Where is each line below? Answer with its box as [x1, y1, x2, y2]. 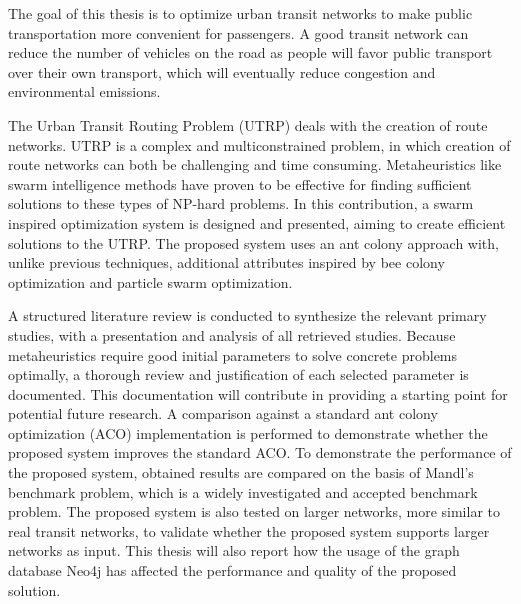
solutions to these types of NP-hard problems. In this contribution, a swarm [8, 193, 474, 214]
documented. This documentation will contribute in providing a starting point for [8, 383, 508, 404]
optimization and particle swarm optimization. [8, 271, 293, 292]
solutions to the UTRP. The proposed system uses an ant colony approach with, [8, 232, 499, 253]
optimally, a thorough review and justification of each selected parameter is [8, 364, 469, 385]
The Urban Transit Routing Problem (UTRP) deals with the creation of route [8, 114, 488, 135]
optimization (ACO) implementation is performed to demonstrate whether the [8, 422, 488, 443]
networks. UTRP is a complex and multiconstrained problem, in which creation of [8, 134, 511, 155]
